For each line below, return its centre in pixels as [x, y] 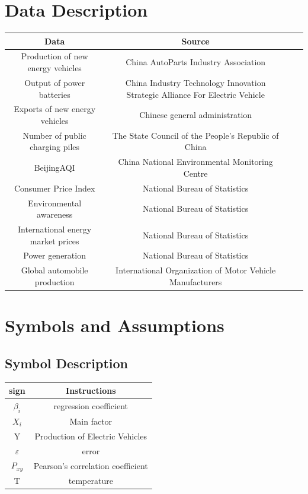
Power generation [54, 255]
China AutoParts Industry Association [196, 62]
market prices [54, 240]
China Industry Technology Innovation [195, 82]
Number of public [54, 135]
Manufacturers [195, 281]
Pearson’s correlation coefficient [91, 465]
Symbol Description [67, 363]
